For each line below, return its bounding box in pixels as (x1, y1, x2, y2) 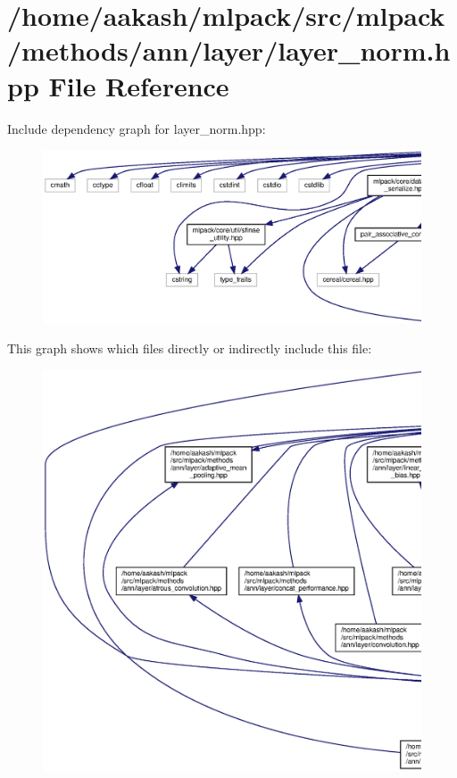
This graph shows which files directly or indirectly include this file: (7, 338, 372, 357)
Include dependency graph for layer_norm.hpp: (7, 119, 266, 137)
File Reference (48, 67, 229, 103)
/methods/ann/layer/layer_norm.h (7, 32, 451, 69)
